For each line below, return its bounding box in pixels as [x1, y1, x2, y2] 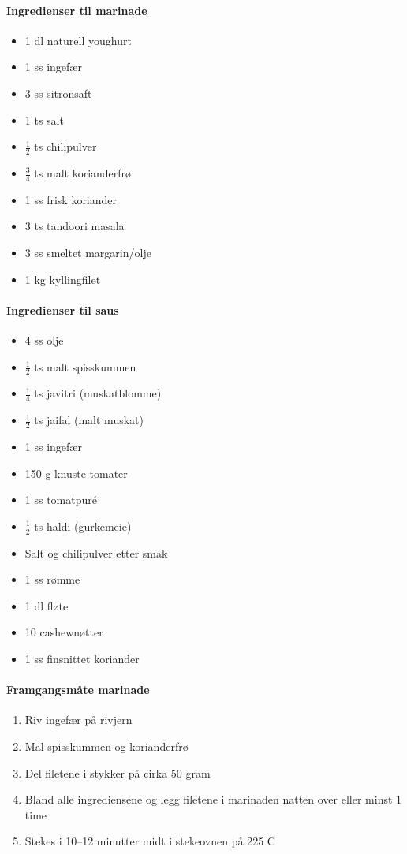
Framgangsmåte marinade [6, 681, 150, 698]
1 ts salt [24, 111, 64, 128]
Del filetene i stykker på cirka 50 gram [24, 764, 211, 781]
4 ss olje [24, 332, 64, 348]
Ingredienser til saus [6, 301, 119, 318]
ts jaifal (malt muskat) [34, 412, 144, 428]
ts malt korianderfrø [34, 165, 132, 181]
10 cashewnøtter [24, 624, 103, 640]
